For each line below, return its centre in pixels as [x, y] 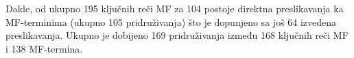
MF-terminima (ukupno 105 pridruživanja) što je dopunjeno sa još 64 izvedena [171, 21]
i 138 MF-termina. [44, 48]
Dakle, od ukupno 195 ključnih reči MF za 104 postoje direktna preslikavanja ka [175, 8]
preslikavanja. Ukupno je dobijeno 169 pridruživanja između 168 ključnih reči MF [177, 35]
